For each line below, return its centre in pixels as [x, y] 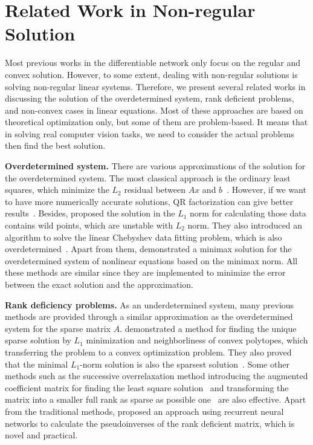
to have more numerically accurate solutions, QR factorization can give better [149, 201]
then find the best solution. [55, 145]
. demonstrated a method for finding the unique [208, 328]
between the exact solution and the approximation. [99, 284]
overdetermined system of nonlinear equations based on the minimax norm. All [151, 260]
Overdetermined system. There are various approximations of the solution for [155, 166]
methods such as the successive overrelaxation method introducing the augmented [156, 376]
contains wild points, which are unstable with [89, 225]
